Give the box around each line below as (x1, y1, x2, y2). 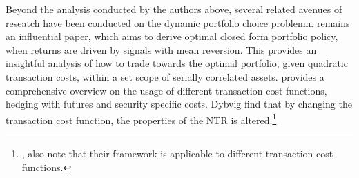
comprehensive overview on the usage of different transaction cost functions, (6, 83, 327, 97)
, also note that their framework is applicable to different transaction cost (21, 146, 333, 160)
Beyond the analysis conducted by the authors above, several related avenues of (6, 2, 342, 16)
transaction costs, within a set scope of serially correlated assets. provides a (6, 69, 324, 83)
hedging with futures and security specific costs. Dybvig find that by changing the (6, 97, 352, 111)
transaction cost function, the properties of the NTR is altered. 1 (6, 110, 277, 127)
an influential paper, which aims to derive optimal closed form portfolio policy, (6, 29, 338, 43)
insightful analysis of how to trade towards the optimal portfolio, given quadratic (6, 56, 348, 70)
